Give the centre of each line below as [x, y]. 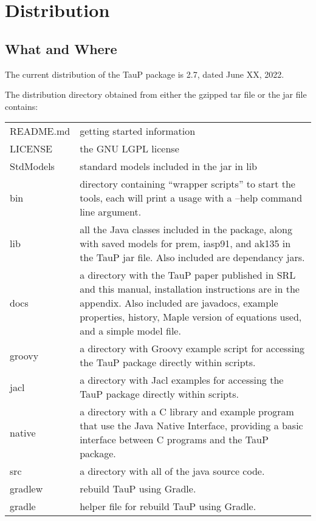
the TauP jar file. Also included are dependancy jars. [192, 257]
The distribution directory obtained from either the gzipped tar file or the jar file [156, 94]
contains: [22, 106]
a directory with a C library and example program [187, 412]
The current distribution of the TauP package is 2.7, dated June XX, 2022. [145, 74]
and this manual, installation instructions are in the [190, 289]
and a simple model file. [130, 331]
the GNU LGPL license [129, 149]
